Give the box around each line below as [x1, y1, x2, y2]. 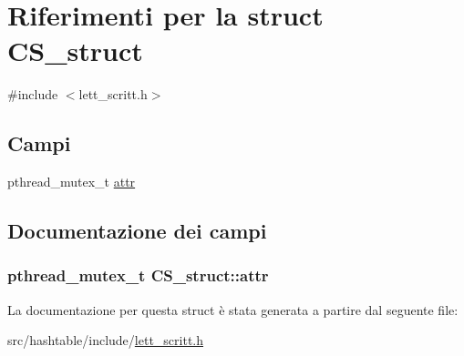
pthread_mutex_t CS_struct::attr [7, 264, 269, 287]
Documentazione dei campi [7, 217, 267, 245]
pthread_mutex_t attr [7, 172, 136, 191]
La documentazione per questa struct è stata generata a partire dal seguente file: [7, 300, 459, 319]
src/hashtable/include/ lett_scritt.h [7, 331, 204, 350]
